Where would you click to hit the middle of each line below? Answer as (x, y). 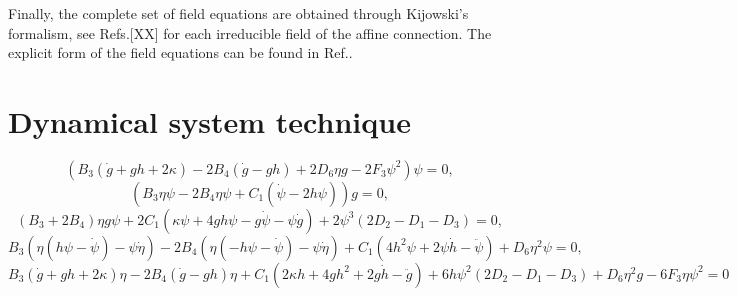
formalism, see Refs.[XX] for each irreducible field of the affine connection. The (250, 32)
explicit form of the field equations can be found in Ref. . (180, 52)
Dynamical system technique (209, 120)
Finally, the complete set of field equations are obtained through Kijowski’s (238, 13)
